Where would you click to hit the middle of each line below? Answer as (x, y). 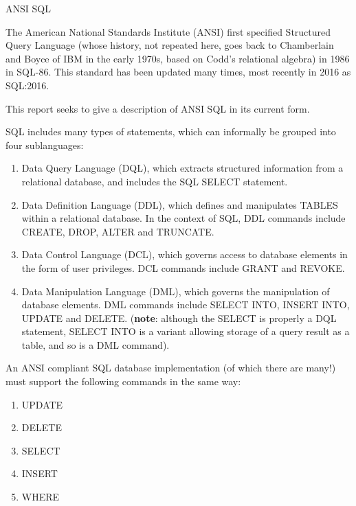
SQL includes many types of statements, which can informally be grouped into (171, 131)
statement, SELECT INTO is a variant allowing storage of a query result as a (186, 331)
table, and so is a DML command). (96, 344)
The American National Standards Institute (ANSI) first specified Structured (168, 31)
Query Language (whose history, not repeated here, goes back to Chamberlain (170, 45)
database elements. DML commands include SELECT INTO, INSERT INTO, (186, 304)
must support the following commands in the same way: (123, 381)
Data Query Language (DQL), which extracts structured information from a (182, 168)
